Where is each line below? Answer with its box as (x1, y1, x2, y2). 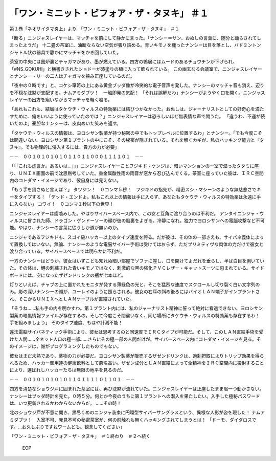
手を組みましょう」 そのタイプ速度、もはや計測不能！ (9, 320, 123, 325)
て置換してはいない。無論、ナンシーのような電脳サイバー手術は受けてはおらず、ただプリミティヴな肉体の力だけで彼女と (9, 241, 264, 248)
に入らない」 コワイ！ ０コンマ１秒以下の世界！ (9, 201, 114, 207)
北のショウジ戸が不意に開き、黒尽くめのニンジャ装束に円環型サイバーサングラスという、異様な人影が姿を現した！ (9, 409, 250, 415)
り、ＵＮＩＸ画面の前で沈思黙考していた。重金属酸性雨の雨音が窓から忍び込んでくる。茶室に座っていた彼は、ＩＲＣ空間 (9, 170, 264, 176)
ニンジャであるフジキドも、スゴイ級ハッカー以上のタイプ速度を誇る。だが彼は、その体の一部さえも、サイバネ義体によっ (9, 234, 264, 240)
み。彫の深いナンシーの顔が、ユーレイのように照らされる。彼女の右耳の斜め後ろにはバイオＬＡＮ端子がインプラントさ (9, 289, 260, 295)
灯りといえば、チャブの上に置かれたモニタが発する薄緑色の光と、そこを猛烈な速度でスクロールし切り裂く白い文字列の (9, 281, 260, 288)
